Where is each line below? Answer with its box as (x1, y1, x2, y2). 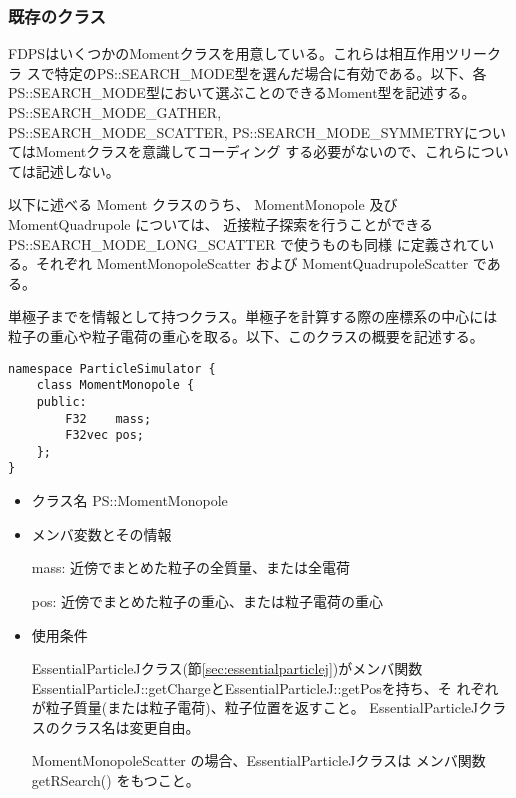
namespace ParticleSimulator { (8, 361, 216, 376)
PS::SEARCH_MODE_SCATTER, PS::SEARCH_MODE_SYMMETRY (8, 121, 464, 142)
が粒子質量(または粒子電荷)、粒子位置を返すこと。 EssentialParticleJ (31, 697, 479, 718)
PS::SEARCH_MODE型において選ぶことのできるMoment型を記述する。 (8, 82, 476, 103)
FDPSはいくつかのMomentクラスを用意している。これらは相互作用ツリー (8, 43, 488, 64)
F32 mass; (65, 411, 152, 426)
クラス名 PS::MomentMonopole (31, 490, 228, 511)
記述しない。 (35, 160, 120, 181)
